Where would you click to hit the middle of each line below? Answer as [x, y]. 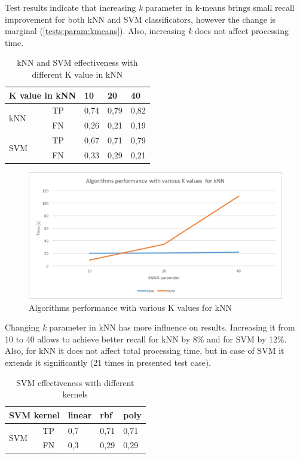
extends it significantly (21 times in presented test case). [108, 362]
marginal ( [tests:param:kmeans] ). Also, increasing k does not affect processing [147, 31]
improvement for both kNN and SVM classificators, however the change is [140, 19]
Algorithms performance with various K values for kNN [130, 307]
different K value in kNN [77, 74]
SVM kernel [34, 414]
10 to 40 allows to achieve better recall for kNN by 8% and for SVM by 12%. [146, 339]
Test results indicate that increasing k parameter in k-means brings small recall [150, 7]
